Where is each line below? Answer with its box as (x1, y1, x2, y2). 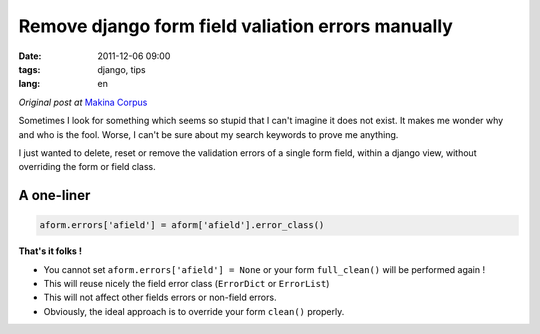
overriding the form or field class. (18, 161, 157, 173)
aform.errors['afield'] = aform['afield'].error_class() (39, 220, 325, 231)
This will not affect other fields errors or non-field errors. (43, 291, 277, 304)
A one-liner (18, 187, 91, 204)
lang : (18, 78, 41, 90)
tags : (18, 63, 41, 75)
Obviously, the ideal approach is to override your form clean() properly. (43, 305, 345, 317)
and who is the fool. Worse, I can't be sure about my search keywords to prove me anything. (18, 128, 399, 140)
